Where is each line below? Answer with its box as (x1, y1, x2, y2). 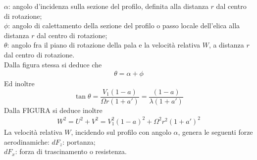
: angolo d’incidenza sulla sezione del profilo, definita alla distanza (8, 1, 208, 11)
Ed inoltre (4, 78, 35, 89)
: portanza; (62, 136, 96, 147)
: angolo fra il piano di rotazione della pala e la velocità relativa (7, 40, 200, 50)
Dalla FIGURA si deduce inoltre (4, 105, 103, 115)
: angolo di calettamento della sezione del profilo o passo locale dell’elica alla (8, 20, 240, 31)
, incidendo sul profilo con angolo (71, 126, 171, 137)
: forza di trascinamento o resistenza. (15, 146, 127, 157)
